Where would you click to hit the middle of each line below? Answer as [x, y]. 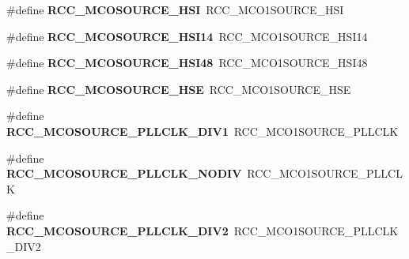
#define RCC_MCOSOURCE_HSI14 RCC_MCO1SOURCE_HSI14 [187, 36]
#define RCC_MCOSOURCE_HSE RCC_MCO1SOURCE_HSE [179, 89]
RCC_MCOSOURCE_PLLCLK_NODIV [124, 173]
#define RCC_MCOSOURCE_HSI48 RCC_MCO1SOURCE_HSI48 [187, 63]
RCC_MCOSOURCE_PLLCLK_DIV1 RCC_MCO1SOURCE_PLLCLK [203, 131]
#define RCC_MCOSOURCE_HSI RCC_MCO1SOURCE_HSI [175, 9]
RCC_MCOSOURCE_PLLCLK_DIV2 [117, 230]
